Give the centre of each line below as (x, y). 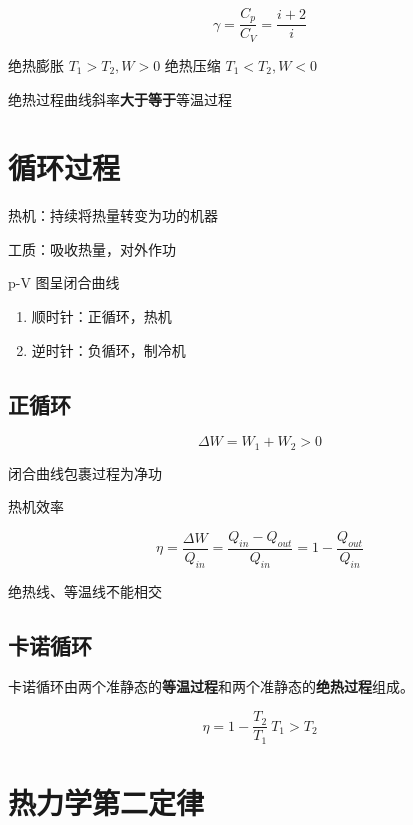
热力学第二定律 (106, 801)
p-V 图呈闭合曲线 (64, 282)
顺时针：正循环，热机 (101, 316)
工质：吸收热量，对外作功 (92, 248)
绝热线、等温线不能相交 (85, 590)
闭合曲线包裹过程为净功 (85, 472)
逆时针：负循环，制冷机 (108, 349)
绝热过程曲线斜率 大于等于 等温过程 (120, 98)
